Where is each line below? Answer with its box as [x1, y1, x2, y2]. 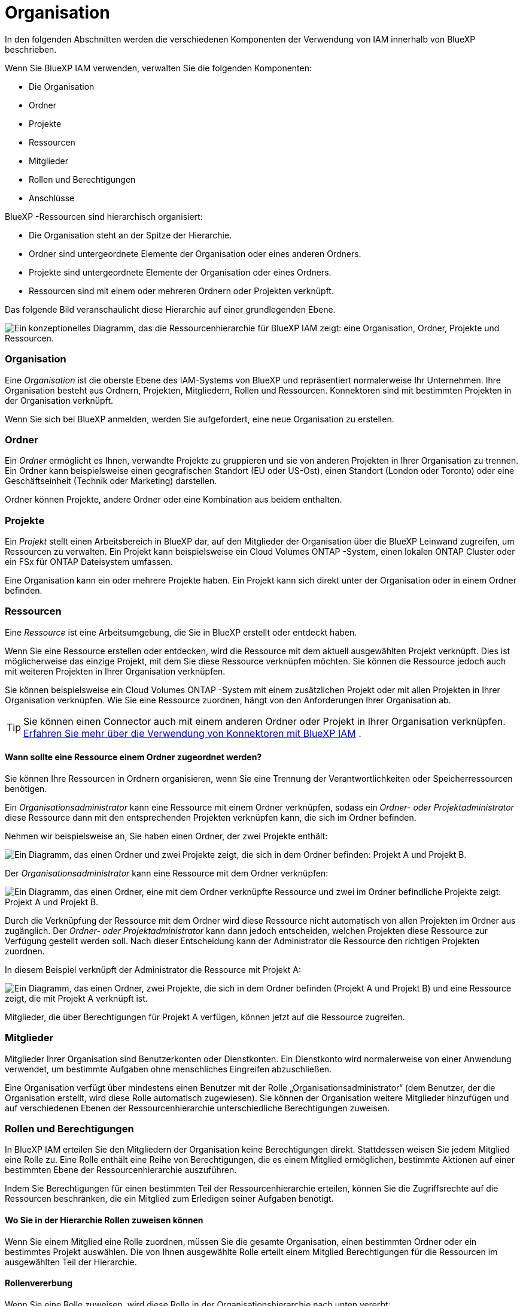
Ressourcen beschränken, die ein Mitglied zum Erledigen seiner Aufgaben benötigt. [5, 1193, 334, 1204]
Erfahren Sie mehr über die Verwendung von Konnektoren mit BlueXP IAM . [23, 727, 361, 739]
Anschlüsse [29, 192, 75, 203]
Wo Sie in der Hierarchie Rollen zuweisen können [5, 1215, 203, 1226]
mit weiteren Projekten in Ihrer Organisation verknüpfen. [5, 666, 226, 676]
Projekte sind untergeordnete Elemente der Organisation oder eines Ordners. [29, 267, 332, 277]
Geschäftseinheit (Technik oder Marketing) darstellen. [5, 476, 217, 486]
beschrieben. [5, 44, 57, 55]
